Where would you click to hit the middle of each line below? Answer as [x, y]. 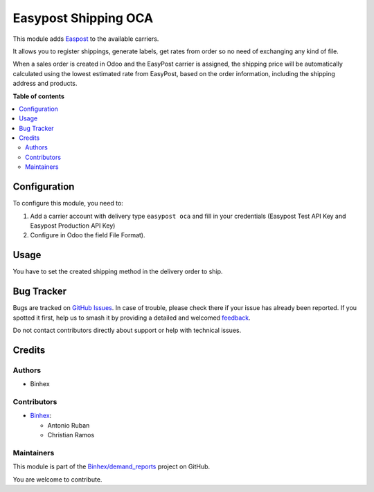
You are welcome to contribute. [57, 479]
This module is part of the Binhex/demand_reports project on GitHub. [112, 466]
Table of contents [39, 96]
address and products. [45, 84]
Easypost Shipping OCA [83, 18]
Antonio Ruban [69, 425]
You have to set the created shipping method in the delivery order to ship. [118, 272]
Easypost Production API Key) [73, 226]
